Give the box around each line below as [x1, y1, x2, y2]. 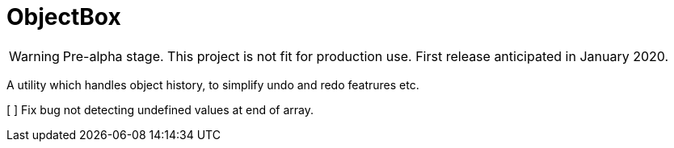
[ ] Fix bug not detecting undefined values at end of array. [6, 102, 314, 117]
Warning [9, 47, 60, 64]
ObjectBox [6, 3, 121, 31]
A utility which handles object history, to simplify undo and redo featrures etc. [6, 77, 419, 92]
